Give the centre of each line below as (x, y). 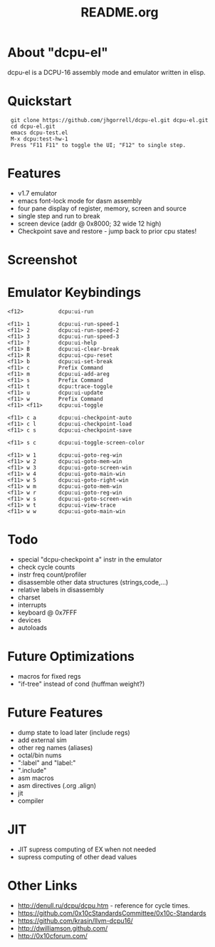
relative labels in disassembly (61, 589)
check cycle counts (46, 567)
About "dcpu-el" (58, 52)
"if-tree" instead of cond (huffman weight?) (81, 684)
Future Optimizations (71, 657)
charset (29, 597)
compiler (31, 801)
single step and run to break (59, 216)
